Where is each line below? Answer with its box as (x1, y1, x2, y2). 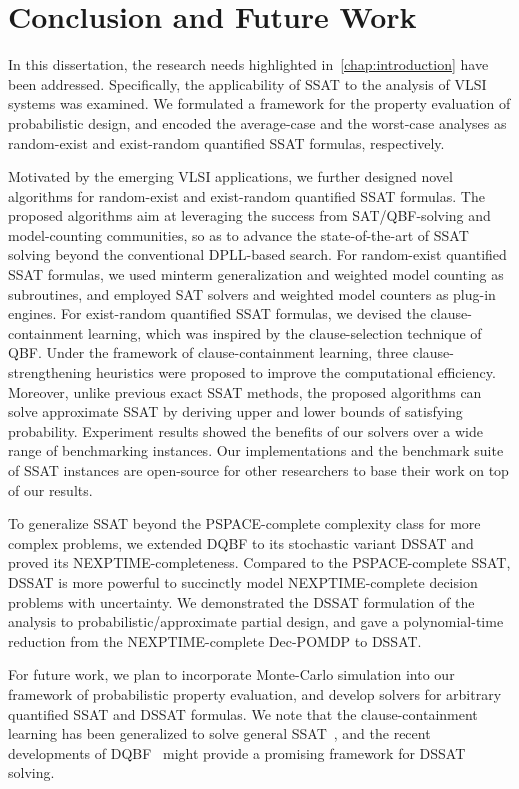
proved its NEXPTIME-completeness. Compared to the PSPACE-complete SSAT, (8, 552, 511, 573)
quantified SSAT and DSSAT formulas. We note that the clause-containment (8, 703, 478, 724)
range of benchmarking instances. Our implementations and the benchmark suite (8, 440, 504, 461)
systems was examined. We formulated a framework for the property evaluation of (8, 93, 511, 114)
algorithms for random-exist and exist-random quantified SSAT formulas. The (8, 185, 485, 206)
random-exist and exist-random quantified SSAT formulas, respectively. (8, 132, 445, 153)
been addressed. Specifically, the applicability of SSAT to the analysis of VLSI (8, 73, 487, 94)
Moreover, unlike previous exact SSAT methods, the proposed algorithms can (8, 381, 482, 402)
